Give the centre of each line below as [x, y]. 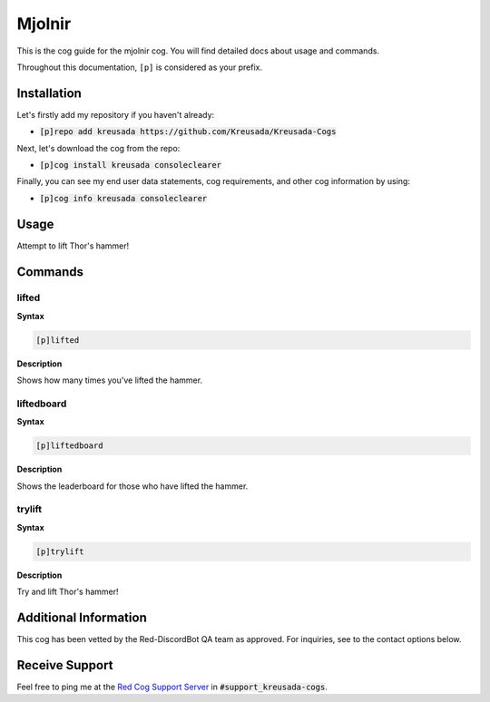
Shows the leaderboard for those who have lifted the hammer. [132, 486]
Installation [49, 93]
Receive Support [65, 665]
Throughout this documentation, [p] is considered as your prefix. [140, 67]
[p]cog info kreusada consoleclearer [123, 198]
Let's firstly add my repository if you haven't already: [116, 114]
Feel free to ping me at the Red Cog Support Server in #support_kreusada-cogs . [172, 687]
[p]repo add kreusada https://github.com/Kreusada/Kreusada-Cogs [188, 132]
